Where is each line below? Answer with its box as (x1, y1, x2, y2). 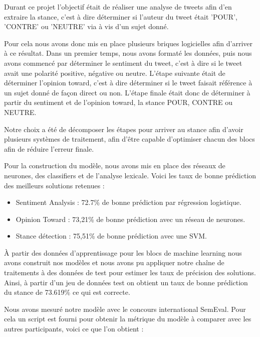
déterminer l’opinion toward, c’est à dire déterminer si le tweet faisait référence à (4, 77, 252, 88)
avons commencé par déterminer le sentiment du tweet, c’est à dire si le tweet (4, 57, 242, 68)
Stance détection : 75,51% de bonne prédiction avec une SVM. (16, 231, 207, 241)
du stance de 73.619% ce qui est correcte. (4, 287, 130, 297)
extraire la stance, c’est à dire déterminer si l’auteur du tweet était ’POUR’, (4, 11, 237, 22)
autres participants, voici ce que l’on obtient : (4, 323, 144, 334)
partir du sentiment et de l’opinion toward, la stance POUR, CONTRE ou (4, 97, 233, 107)
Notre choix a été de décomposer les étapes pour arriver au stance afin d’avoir (4, 124, 243, 134)
